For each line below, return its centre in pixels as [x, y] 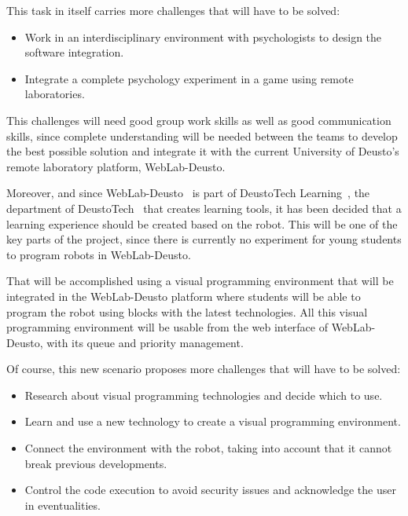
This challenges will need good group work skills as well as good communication [199, 120]
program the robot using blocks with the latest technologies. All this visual [187, 311]
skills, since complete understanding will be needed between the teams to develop [202, 135]
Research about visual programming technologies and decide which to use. [204, 395]
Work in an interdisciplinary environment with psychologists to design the [203, 37]
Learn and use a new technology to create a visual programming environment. [213, 421]
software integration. [74, 52]
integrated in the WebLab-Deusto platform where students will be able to [184, 296]
